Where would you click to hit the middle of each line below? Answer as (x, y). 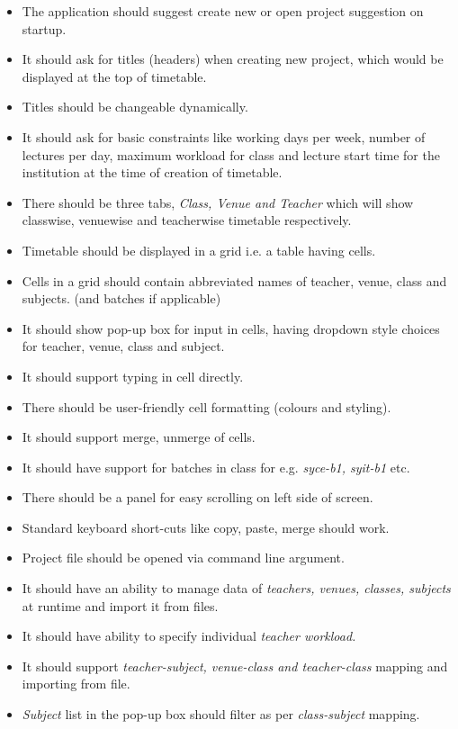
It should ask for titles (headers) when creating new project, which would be (233, 59)
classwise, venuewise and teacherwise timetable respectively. (187, 220)
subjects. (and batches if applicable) (121, 298)
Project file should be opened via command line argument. (183, 558)
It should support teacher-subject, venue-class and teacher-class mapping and (235, 666)
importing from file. (76, 684)
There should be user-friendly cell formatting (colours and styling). (207, 406)
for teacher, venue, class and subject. (123, 346)
